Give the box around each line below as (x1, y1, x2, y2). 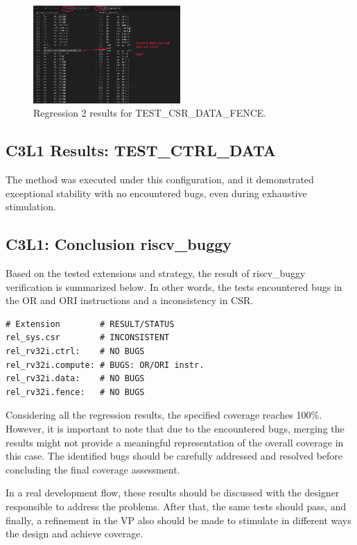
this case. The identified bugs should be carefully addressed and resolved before (6, 448, 343, 463)
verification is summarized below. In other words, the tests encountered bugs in (6, 279, 342, 294)
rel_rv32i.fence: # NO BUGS (6, 387, 145, 397)
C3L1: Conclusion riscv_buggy (6, 233, 232, 255)
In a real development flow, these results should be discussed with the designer (6, 485, 340, 500)
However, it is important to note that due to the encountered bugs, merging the (6, 421, 345, 436)
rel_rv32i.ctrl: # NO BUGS (6, 346, 145, 357)
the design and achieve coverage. (6, 526, 143, 541)
